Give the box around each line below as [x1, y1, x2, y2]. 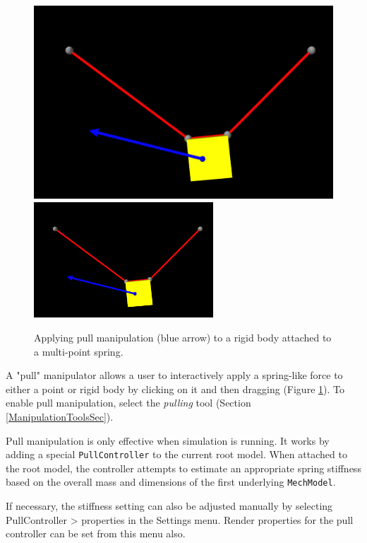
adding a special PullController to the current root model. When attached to [6, 447, 347, 462]
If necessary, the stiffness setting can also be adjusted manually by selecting [6, 498, 333, 513]
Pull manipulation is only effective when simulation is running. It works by [6, 433, 330, 448]
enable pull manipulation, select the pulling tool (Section [6, 395, 251, 410]
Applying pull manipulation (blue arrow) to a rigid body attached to [34, 329, 332, 344]
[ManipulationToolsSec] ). [6, 409, 114, 424]
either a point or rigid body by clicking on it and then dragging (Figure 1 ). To [6, 381, 344, 396]
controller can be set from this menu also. [6, 526, 186, 541]
